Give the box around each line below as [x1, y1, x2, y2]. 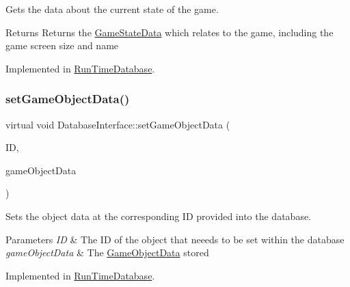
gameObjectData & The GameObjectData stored [5, 245, 209, 260]
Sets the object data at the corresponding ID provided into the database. [5, 208, 312, 223]
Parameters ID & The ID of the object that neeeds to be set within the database [5, 232, 345, 246]
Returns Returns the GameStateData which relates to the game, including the [5, 25, 334, 39]
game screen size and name [5, 38, 119, 53]
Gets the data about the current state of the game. [5, 2, 219, 16]
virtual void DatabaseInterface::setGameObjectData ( [5, 117, 230, 131]
